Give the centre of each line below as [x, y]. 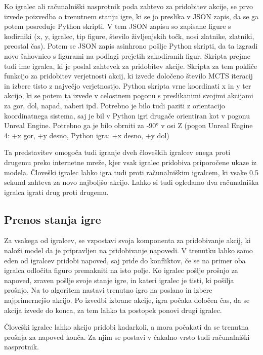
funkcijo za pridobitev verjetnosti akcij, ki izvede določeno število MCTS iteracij [128, 76]
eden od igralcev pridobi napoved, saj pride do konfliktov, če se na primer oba [125, 260]
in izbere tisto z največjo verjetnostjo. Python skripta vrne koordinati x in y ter [128, 85]
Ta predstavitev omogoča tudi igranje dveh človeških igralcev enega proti [117, 152]
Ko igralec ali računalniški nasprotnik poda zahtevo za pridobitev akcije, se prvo [129, 6]
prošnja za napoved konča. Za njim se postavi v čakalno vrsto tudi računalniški [127, 337]
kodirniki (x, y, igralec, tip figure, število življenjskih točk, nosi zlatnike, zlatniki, [129, 36]
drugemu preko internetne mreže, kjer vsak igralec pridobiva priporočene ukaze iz [130, 162]
